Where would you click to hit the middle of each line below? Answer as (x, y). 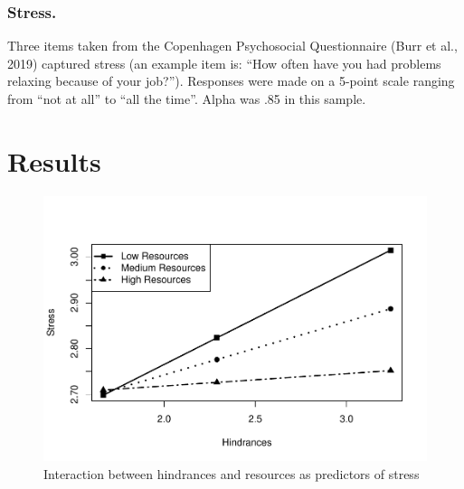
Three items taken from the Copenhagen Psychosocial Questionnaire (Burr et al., (232, 46)
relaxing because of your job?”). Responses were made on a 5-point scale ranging (231, 81)
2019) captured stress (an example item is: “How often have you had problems (224, 63)
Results (54, 160)
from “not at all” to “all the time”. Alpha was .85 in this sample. (187, 99)
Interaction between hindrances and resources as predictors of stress (232, 473)
